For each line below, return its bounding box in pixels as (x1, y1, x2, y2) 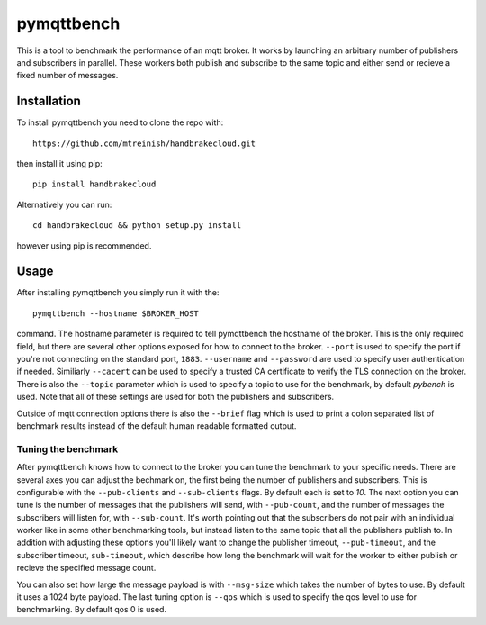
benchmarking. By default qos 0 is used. (16, 604, 166, 615)
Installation (16, 94, 81, 109)
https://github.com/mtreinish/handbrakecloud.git (32, 138, 256, 149)
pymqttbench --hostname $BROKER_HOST (32, 308, 200, 319)
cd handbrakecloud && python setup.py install (32, 221, 242, 231)
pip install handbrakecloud (32, 179, 157, 189)
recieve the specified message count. (16, 563, 157, 574)
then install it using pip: (16, 159, 103, 169)
